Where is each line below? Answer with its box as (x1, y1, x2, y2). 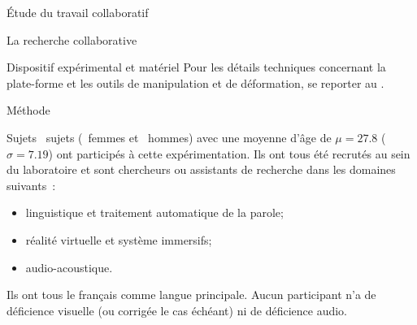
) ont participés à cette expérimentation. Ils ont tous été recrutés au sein (48, 145, 410, 162)
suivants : (7, 176, 56, 193)
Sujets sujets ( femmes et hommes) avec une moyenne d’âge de (7, 128, 332, 145)
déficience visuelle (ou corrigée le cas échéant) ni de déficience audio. (7, 301, 348, 318)
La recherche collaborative (7, 31, 137, 48)
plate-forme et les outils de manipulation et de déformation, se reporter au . (7, 74, 384, 91)
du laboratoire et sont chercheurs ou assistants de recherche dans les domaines (7, 161, 396, 178)
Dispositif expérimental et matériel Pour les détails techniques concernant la (7, 58, 386, 76)
